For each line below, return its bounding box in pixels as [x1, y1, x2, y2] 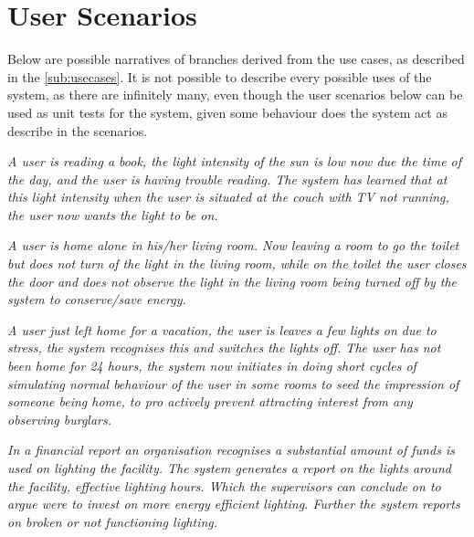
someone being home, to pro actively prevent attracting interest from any [7, 392, 413, 411]
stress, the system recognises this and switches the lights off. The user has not [7, 338, 441, 357]
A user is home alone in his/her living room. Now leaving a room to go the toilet [7, 236, 459, 255]
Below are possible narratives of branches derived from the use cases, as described [7, 49, 465, 68]
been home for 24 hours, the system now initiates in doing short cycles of [7, 356, 416, 375]
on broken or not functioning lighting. [7, 511, 218, 531]
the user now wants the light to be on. [7, 205, 218, 224]
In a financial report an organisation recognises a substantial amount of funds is [7, 440, 455, 459]
